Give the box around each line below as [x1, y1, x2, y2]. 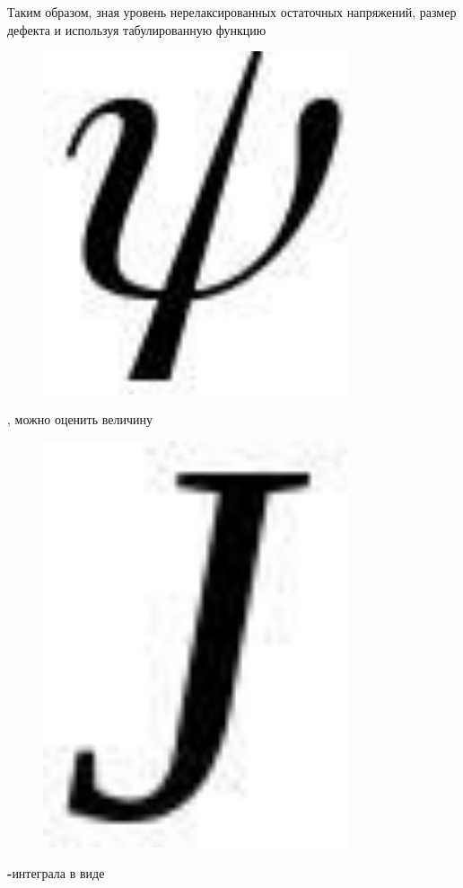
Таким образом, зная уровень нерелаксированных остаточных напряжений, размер [7, 3, 457, 21]
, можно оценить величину [7, 410, 153, 429]
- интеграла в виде [7, 863, 105, 882]
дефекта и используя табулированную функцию [7, 20, 266, 39]
